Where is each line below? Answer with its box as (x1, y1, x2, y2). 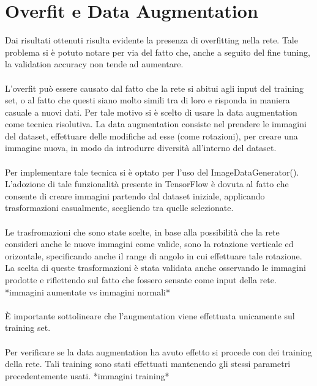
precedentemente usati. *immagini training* (5, 369, 170, 382)
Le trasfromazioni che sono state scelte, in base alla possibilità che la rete (5, 225, 280, 238)
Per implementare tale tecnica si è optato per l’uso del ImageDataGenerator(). (5, 165, 299, 178)
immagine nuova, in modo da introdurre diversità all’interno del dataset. (5, 141, 277, 154)
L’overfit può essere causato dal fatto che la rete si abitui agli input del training (5, 81, 304, 94)
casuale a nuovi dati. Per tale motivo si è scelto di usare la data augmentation (5, 105, 297, 118)
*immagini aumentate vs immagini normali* (5, 285, 171, 298)
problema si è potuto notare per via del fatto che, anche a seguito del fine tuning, (5, 45, 310, 58)
